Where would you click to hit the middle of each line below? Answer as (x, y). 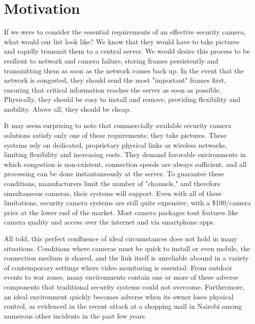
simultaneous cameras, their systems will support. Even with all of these (113, 193)
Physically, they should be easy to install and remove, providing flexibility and (122, 99)
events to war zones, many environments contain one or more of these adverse (121, 277)
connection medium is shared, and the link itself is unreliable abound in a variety (127, 258)
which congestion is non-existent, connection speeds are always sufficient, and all (125, 164)
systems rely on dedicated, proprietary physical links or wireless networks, (116, 145)
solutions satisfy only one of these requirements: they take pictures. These (115, 135)
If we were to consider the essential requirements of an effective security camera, (125, 32)
